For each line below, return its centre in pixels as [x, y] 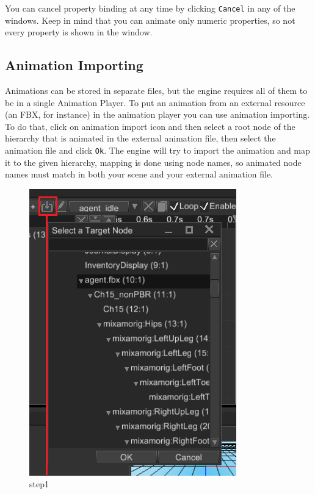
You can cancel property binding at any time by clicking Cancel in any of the [150, 8]
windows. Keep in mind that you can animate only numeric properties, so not [150, 20]
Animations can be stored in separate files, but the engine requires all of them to [156, 91]
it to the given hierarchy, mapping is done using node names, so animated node [153, 162]
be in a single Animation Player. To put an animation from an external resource [155, 102]
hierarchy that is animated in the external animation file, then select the [140, 138]
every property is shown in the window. [79, 32]
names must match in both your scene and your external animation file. [139, 174]
